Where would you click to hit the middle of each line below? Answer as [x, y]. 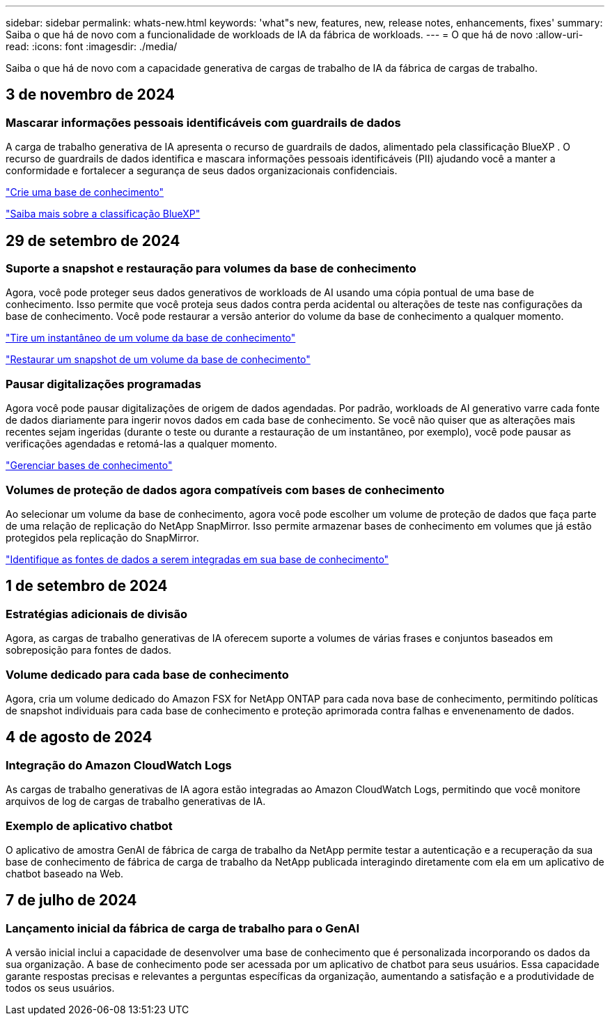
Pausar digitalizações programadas [103, 384]
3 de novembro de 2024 [91, 95]
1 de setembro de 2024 [87, 586]
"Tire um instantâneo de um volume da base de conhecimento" [151, 338]
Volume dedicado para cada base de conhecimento [147, 674]
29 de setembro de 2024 [93, 240]
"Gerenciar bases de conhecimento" [89, 466]
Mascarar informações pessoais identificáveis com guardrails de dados [203, 122]
